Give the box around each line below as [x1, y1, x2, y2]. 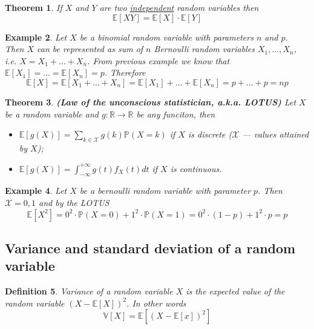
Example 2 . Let [5, 30, 67, 43]
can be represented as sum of [37, 42, 143, 55]
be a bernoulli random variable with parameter [79, 184, 251, 197]
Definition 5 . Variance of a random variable [5, 285, 173, 297]
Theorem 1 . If [5, 1, 62, 13]
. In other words [126, 296, 186, 309]
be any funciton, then [136, 107, 215, 120]
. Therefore [104, 66, 146, 79]
